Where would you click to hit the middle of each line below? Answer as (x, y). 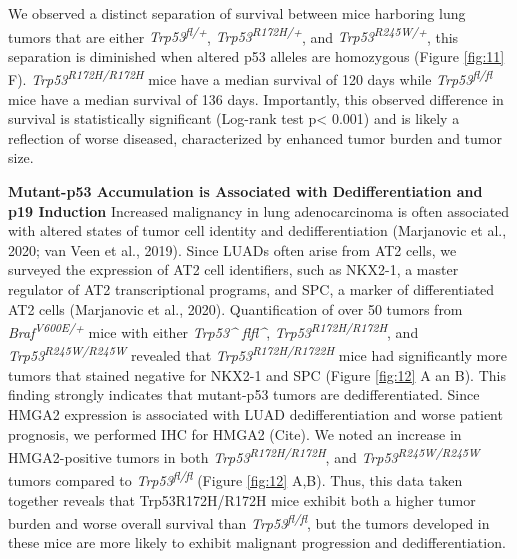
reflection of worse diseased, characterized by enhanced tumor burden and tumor (255, 137)
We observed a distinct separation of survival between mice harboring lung (237, 13)
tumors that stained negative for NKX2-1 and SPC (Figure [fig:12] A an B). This (257, 374)
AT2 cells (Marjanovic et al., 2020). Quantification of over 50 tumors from (235, 308)
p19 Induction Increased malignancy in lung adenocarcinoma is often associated (259, 210)
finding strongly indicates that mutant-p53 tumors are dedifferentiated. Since (244, 394)
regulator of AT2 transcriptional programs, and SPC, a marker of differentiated (251, 289)
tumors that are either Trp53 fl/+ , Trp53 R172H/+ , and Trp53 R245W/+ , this (233, 35)
